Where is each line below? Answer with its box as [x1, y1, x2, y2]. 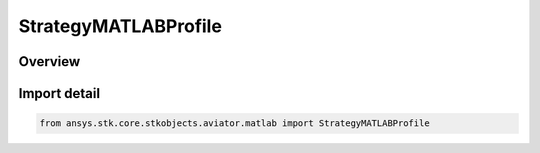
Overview [18, 53, 81, 70]
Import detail [18, 85, 100, 102]
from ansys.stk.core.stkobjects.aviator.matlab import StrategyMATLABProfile [39, 118, 430, 129]
